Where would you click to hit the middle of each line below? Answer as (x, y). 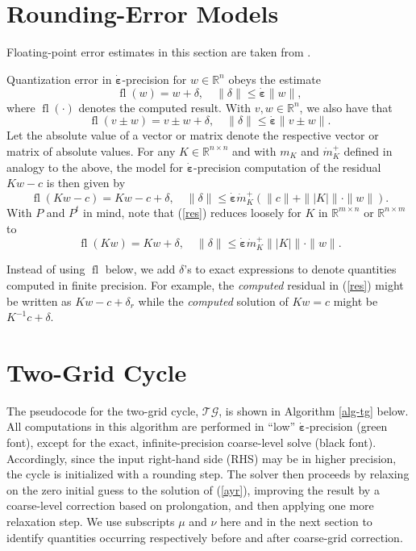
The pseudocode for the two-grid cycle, (103, 410)
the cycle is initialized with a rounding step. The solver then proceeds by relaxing (208, 474)
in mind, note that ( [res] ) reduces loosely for (192, 212)
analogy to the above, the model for (95, 167)
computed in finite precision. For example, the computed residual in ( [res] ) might (205, 284)
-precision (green (347, 426)
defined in (368, 150)
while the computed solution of (213, 301)
